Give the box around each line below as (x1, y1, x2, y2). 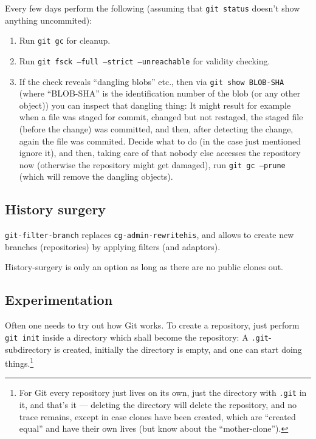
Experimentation (5, 290, 113, 309)
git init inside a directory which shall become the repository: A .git (5, 330, 269, 343)
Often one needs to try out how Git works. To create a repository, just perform (5, 319, 300, 332)
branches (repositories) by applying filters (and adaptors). (5, 240, 221, 253)
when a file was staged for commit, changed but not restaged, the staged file (19, 111, 303, 123)
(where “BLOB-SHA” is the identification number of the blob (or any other (19, 87, 301, 100)
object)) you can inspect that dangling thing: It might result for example (19, 98, 291, 111)
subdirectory (5, 342, 52, 355)
